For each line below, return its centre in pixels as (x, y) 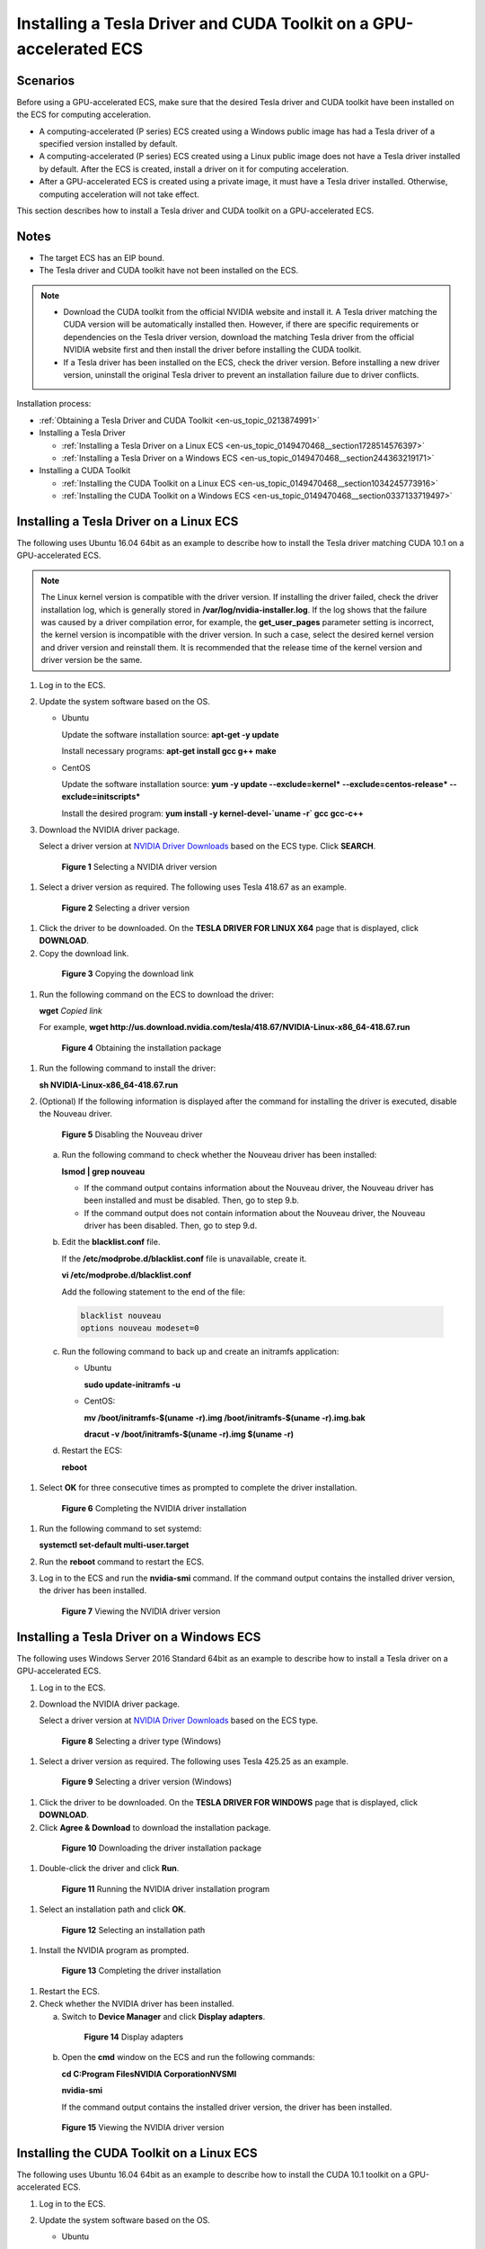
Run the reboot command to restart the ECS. (122, 1562)
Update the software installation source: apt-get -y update (170, 734)
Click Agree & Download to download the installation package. (155, 1827)
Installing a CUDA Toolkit (85, 470)
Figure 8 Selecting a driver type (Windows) (141, 1741)
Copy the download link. (84, 953)
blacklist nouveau (121, 1315)
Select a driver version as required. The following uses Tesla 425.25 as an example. (194, 1761)
